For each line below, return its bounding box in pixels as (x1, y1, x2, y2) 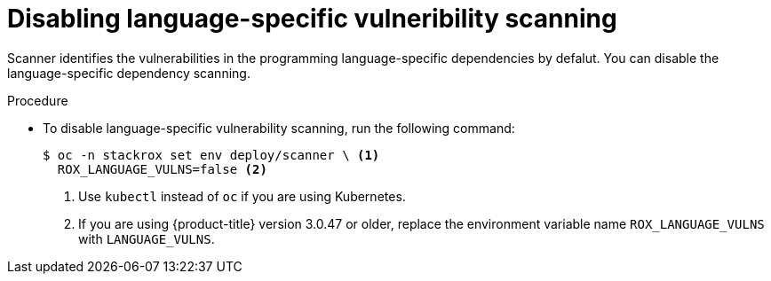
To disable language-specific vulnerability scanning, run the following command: (43, 120, 515, 136)
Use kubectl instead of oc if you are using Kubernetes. (78, 188, 406, 204)
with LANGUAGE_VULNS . (78, 230, 215, 246)
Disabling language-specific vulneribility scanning (7, 4, 617, 34)
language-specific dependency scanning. (7, 65, 250, 81)
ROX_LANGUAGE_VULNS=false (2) (57, 161, 267, 176)
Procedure (7, 92, 68, 108)
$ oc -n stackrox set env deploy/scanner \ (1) (43, 147, 380, 162)
